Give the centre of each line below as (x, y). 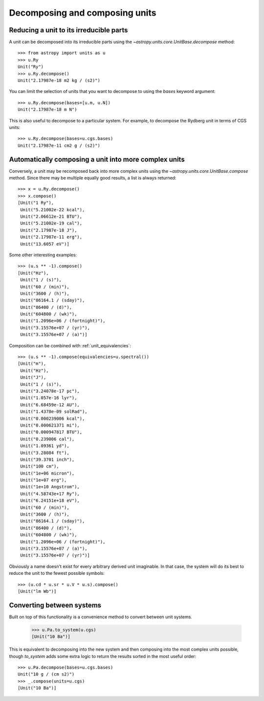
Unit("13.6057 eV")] (45, 244)
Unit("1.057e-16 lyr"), (49, 398)
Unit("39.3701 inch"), (47, 459)
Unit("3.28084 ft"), (45, 453)
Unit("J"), (33, 377)
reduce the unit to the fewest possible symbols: (57, 573)
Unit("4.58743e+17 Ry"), (50, 494)
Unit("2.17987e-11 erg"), (51, 237)
